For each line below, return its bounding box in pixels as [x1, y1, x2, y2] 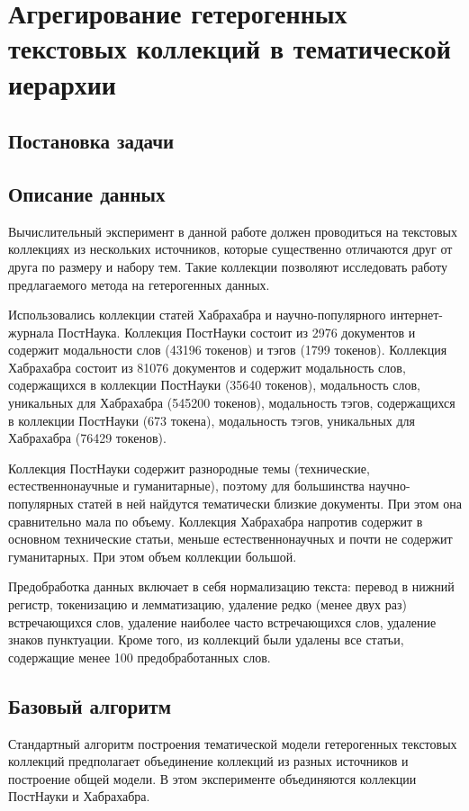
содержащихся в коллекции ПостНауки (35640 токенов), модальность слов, [8, 375, 420, 394]
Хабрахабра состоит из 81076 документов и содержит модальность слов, [8, 357, 406, 376]
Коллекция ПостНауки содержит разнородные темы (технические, [8, 458, 370, 477]
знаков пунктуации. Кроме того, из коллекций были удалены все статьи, [8, 630, 404, 649]
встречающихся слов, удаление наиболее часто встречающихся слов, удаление [8, 612, 437, 631]
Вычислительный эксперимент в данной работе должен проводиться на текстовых [8, 221, 457, 240]
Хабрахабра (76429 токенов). [8, 428, 167, 447]
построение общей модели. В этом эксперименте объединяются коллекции [8, 769, 417, 788]
